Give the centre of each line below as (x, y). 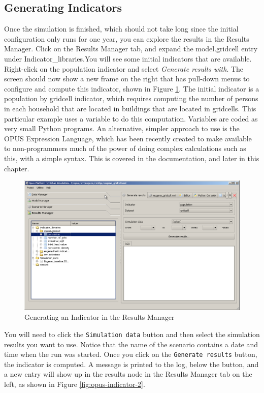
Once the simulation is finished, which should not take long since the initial (121, 29)
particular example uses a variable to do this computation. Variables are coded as (131, 118)
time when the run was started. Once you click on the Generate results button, (131, 354)
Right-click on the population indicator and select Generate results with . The (124, 68)
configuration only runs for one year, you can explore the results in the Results (127, 38)
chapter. (17, 168)
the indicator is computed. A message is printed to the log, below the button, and (131, 364)
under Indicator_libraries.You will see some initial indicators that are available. (128, 58)
